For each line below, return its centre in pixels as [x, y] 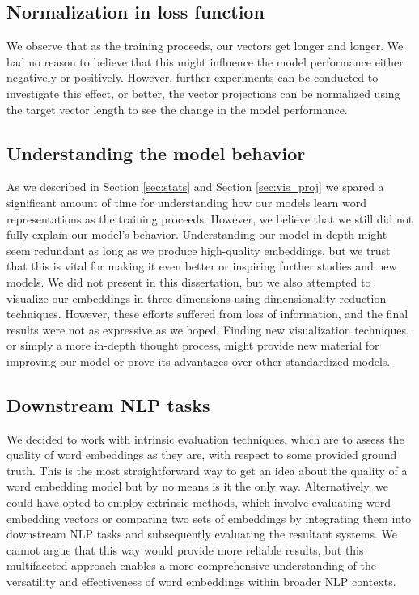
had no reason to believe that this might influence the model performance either [205, 61]
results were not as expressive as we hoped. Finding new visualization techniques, [208, 329]
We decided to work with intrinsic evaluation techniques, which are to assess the [205, 438]
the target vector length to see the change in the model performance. [177, 109]
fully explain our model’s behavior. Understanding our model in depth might [197, 234]
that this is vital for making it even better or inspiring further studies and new [202, 266]
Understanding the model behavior [156, 153]
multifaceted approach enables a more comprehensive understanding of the [191, 565]
